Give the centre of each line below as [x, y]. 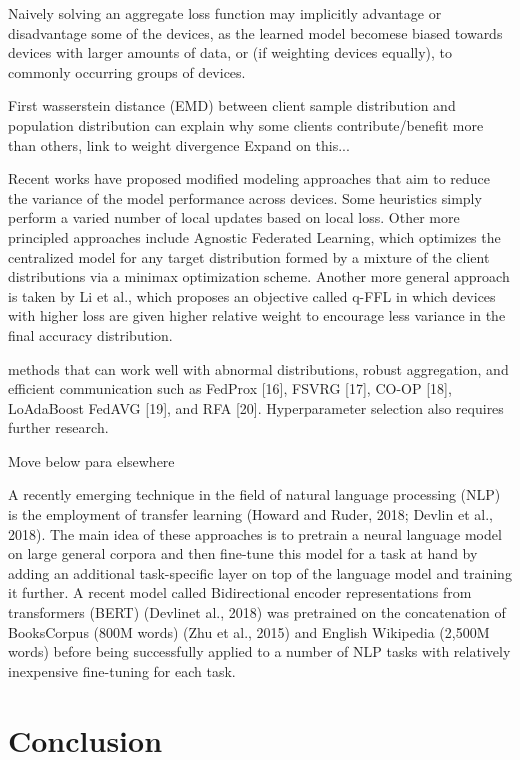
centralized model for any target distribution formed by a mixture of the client [249, 256]
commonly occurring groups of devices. [127, 71]
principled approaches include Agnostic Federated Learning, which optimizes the [254, 236]
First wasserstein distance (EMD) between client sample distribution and [232, 105]
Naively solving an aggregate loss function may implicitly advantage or [225, 13]
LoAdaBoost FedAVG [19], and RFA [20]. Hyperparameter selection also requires [256, 407]
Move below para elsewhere [91, 460]
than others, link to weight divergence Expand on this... [179, 144]
